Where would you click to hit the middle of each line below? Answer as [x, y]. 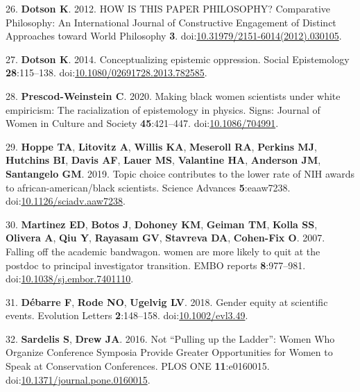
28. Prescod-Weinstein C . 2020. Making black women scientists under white [173, 95]
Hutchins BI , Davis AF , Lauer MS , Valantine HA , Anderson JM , [163, 160]
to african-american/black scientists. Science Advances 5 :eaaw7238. [148, 187]
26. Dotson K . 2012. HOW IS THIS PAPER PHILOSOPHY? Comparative [168, 8]
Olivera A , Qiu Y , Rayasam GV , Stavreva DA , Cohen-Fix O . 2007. [165, 238]
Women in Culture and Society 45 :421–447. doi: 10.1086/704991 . [142, 123]
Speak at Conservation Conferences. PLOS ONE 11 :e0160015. [138, 366]
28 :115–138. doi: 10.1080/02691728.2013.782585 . [106, 73]
